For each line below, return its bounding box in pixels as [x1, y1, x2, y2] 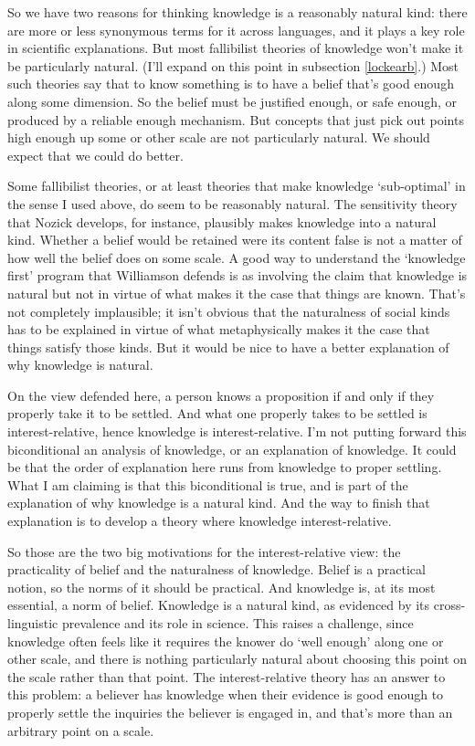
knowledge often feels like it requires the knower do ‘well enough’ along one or [7, 631, 444, 650]
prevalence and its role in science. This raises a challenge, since [61, 614, 414, 632]
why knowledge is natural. [7, 355, 153, 374]
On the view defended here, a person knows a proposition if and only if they [7, 385, 435, 405]
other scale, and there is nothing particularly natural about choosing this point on [7, 649, 468, 668]
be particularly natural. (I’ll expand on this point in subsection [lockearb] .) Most [7, 56, 459, 75]
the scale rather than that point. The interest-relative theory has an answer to [7, 667, 446, 686]
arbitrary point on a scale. [7, 720, 154, 740]
